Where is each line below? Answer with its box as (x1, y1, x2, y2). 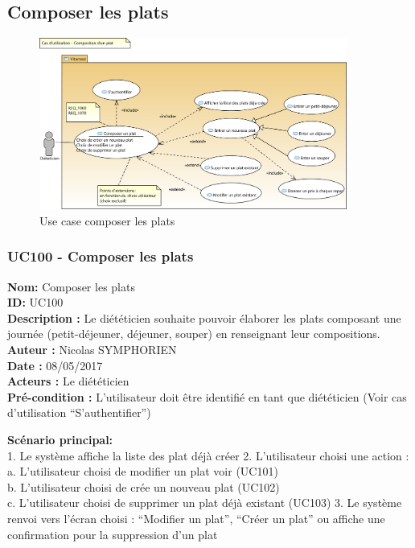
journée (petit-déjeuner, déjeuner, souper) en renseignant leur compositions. (7, 325, 380, 342)
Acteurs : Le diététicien (7, 373, 129, 389)
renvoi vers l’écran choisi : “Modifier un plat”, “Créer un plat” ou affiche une (7, 509, 385, 526)
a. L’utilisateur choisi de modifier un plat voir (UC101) (7, 463, 278, 480)
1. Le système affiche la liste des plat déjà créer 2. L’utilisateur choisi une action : (7, 447, 409, 464)
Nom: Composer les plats (7, 278, 135, 295)
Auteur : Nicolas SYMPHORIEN (7, 340, 177, 357)
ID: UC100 (7, 294, 64, 311)
